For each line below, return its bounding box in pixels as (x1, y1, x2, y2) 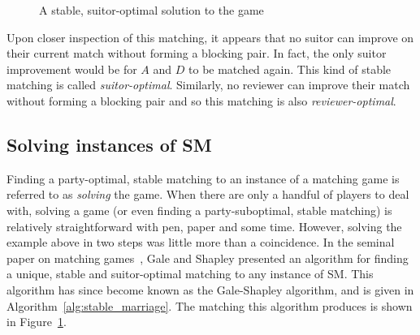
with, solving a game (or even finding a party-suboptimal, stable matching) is (6, 201, 392, 218)
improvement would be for (6, 60, 137, 77)
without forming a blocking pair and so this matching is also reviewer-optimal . (6, 92, 396, 109)
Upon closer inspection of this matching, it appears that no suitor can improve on (6, 28, 414, 45)
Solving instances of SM (6, 131, 212, 157)
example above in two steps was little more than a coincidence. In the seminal (6, 234, 395, 251)
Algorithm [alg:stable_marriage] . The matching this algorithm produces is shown (6, 297, 413, 314)
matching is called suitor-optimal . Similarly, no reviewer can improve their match (6, 76, 410, 93)
